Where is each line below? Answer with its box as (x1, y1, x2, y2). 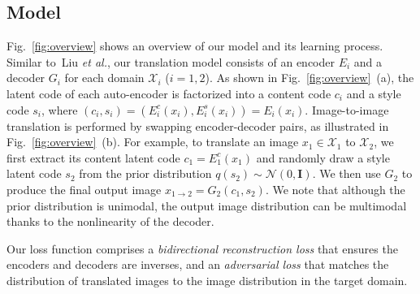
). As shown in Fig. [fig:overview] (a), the (205, 69, 414, 86)
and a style (346, 84, 401, 102)
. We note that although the (265, 180, 405, 197)
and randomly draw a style (256, 149, 390, 166)
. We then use (312, 165, 381, 182)
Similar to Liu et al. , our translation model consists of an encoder (6, 53, 335, 70)
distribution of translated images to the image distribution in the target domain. (6, 271, 408, 288)
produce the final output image (6, 180, 162, 197)
